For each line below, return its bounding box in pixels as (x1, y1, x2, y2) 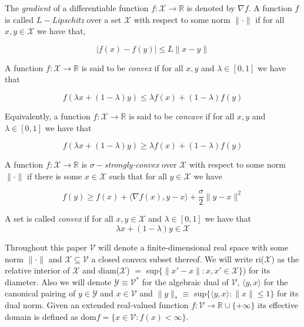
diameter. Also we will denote (5, 275, 112, 288)
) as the (271, 252, 299, 265)
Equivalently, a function (5, 109, 91, 122)
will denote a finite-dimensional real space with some (98, 241, 289, 253)
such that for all (109, 169, 167, 182)
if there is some (27, 169, 82, 182)
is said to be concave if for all (129, 109, 235, 122)
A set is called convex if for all (5, 212, 113, 225)
